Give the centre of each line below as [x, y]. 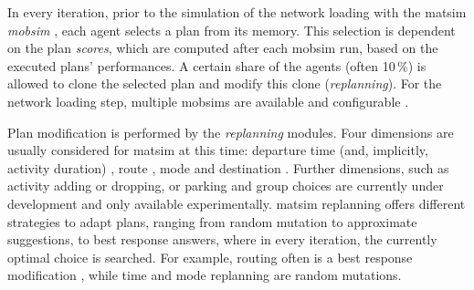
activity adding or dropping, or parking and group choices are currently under [226, 186]
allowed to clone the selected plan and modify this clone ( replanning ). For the [225, 83]
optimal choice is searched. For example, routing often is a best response [210, 257]
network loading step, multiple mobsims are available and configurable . [208, 101]
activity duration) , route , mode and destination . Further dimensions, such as [228, 167]
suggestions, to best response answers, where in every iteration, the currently [222, 239]
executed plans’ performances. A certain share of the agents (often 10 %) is [217, 65]
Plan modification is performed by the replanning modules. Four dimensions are [231, 132]
